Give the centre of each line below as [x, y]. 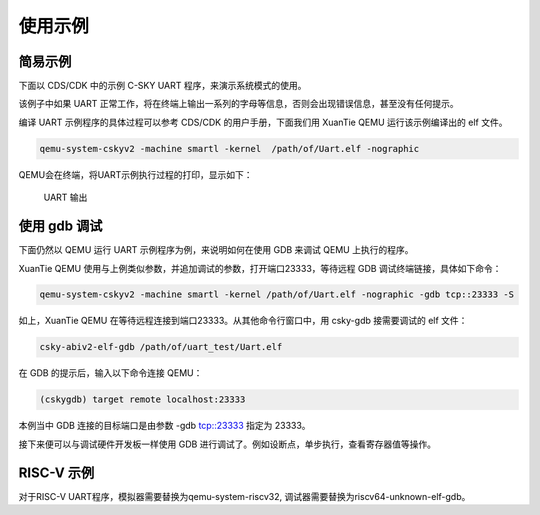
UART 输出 [65, 197]
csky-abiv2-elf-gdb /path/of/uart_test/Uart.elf [161, 347]
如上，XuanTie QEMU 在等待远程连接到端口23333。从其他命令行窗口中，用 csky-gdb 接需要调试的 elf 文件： [243, 321]
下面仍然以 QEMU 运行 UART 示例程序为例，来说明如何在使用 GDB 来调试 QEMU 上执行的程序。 [216, 250]
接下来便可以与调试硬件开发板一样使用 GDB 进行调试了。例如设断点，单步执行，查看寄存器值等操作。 [227, 444]
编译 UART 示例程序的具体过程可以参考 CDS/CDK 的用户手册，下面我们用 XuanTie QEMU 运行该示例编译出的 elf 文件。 [263, 122]
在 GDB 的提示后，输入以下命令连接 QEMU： [110, 373]
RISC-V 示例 [56, 472]
